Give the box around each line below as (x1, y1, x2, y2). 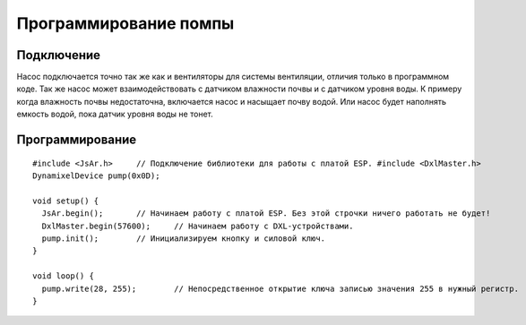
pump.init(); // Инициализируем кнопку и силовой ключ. (41, 233, 326, 244)
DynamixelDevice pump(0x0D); (32, 171, 160, 181)
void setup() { (32, 195, 99, 206)
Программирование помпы (16, 13, 235, 33)
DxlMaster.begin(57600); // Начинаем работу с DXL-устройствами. (41, 220, 354, 231)
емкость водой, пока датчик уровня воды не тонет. (16, 108, 214, 120)
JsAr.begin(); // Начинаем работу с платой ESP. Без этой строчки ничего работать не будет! (41, 209, 491, 218)
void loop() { (32, 271, 94, 281)
